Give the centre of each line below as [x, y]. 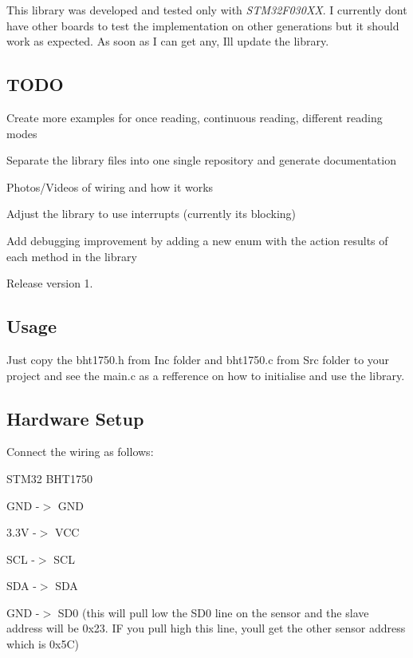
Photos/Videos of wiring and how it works [110, 186]
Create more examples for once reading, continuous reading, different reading [195, 117]
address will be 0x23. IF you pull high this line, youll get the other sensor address [206, 628]
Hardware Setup [75, 418]
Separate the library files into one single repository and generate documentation [201, 160]
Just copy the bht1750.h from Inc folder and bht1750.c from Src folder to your [198, 359]
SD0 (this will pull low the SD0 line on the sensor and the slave [213, 612]
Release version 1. [50, 283]
